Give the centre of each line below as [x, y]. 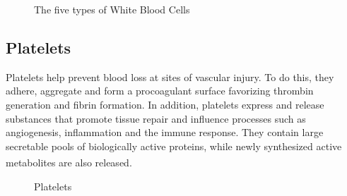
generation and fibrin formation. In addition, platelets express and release [165, 104]
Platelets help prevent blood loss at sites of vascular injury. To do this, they [170, 76]
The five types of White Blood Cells [112, 9]
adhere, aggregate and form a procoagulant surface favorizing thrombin [160, 91]
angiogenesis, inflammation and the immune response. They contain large [165, 132]
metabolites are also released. [69, 163]
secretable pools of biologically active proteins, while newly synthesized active [174, 146]
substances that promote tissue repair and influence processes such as [156, 118]
